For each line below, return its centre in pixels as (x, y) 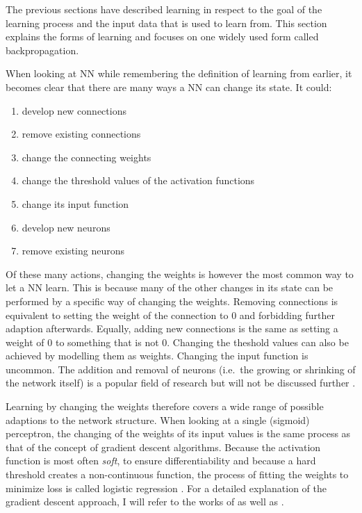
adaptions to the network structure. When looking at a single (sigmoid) (158, 420)
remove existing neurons (73, 251)
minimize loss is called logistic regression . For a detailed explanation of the (166, 488)
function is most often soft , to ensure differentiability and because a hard (161, 461)
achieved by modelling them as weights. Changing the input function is (157, 356)
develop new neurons (66, 227)
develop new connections (74, 110)
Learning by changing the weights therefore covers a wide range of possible (165, 406)
